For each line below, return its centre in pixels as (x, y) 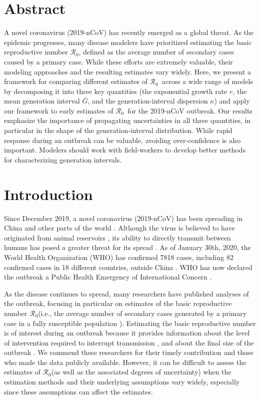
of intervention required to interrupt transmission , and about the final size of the (129, 342)
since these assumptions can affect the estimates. (78, 391)
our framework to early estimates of (59, 110)
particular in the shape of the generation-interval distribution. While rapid (118, 130)
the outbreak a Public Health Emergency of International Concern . (108, 277)
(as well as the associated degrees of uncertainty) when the (141, 372)
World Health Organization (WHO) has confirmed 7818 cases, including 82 (119, 257)
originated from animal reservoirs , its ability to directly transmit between (117, 237)
